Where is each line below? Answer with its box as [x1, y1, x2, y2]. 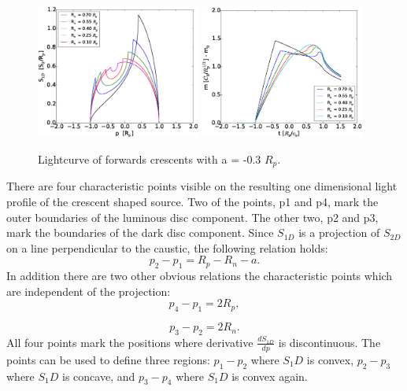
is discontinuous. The [278, 334, 381, 350]
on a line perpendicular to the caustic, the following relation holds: [6, 239, 328, 256]
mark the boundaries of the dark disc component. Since [6, 224, 274, 241]
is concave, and [62, 367, 135, 384]
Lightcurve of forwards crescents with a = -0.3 [38, 150, 261, 167]
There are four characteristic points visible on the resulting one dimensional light [6, 178, 398, 194]
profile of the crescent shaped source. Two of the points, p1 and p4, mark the [6, 193, 379, 209]
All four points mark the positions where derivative [6, 334, 253, 350]
